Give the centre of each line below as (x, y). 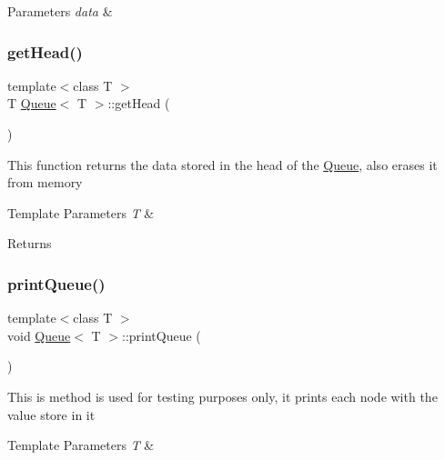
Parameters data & (60, 11)
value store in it (51, 414)
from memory (45, 182)
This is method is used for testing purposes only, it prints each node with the (222, 396)
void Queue (39, 335)
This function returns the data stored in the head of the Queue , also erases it (222, 164)
